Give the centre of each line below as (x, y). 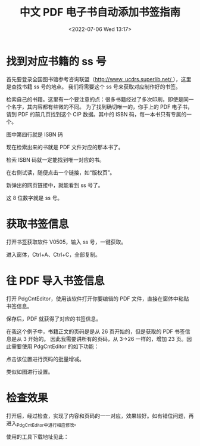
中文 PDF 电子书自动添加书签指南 (100, 12)
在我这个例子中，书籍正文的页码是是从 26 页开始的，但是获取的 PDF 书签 (96, 331)
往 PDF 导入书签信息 (56, 281)
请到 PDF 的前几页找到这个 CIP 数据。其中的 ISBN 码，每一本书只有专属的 (96, 114)
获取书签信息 (38, 224)
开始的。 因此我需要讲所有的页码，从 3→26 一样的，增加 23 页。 (107, 339)
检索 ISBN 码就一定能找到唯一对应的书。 (56, 159)
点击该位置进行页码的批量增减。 (45, 359)
